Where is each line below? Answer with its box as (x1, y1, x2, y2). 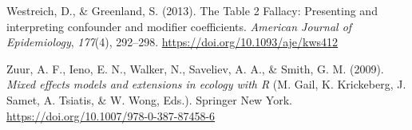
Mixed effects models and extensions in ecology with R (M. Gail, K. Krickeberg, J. (6, 76, 406, 93)
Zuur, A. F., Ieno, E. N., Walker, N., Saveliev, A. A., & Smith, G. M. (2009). (6, 60, 384, 77)
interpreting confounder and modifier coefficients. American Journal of (6, 18, 352, 34)
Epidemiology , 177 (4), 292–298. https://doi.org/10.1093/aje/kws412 (6, 33, 339, 50)
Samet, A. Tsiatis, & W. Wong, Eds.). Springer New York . (6, 91, 292, 108)
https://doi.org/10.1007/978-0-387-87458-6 (6, 107, 216, 124)
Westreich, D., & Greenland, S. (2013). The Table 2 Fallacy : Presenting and (6, 2, 378, 18)
